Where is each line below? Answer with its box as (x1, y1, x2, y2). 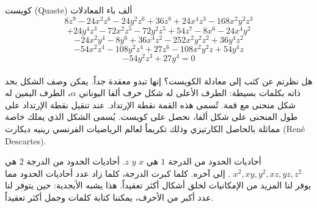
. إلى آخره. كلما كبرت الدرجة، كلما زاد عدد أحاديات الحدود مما (5, 166, 231, 179)
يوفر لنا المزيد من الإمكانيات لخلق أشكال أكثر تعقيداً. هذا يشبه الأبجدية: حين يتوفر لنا (5, 179, 312, 191)
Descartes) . (5, 134, 46, 147)
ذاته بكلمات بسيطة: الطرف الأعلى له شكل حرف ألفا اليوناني (79, 86, 301, 99)
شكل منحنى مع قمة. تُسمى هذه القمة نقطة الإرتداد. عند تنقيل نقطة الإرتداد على (5, 98, 296, 111)
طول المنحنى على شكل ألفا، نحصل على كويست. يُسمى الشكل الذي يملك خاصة (5, 110, 298, 123)
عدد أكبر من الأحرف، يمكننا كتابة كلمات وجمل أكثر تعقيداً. (5, 190, 214, 203)
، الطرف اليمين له (5, 86, 71, 99)
